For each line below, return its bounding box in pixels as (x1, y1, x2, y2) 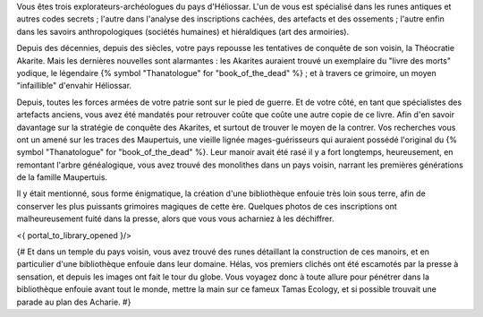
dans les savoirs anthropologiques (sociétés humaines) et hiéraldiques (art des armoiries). (16, 26, 350, 37)
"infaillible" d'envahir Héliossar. (16, 81, 132, 91)
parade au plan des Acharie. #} (16, 296, 131, 307)
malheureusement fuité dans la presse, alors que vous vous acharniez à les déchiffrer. (16, 213, 335, 224)
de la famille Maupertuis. (16, 172, 107, 183)
